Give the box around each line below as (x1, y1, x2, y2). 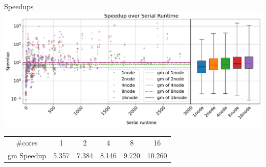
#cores (16, 137, 38, 148)
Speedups (4, 1, 34, 11)
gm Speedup (8, 150, 47, 160)
